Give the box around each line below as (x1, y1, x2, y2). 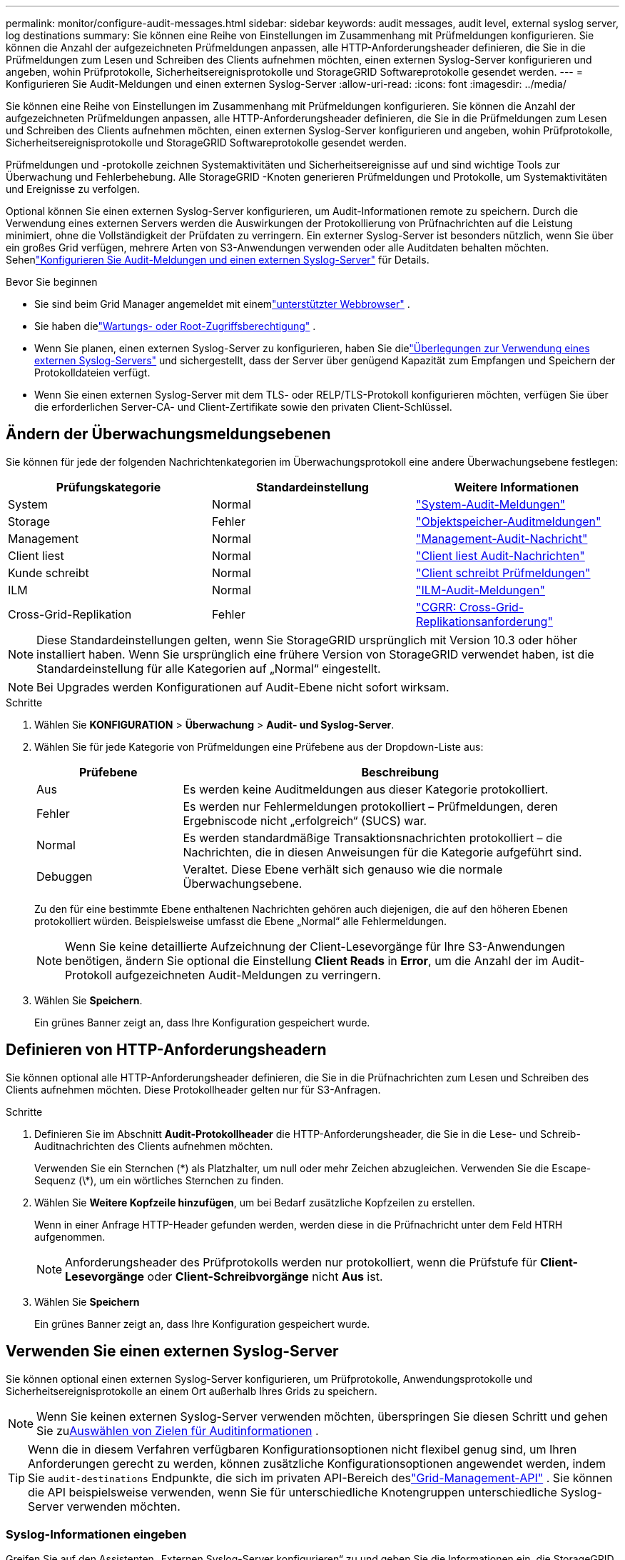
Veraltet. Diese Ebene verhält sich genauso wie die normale (183, 861, 503, 876)
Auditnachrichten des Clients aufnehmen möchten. (34, 1139, 273, 1152)
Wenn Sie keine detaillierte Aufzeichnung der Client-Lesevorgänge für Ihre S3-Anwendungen (65, 939, 566, 954)
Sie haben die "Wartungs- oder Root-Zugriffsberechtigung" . (34, 320, 316, 332)
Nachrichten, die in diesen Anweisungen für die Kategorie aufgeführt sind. (183, 844, 582, 859)
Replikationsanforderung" (415, 614, 553, 629)
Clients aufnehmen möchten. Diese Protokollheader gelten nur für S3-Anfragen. (6, 1083, 381, 1096)
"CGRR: (415, 599, 457, 614)
